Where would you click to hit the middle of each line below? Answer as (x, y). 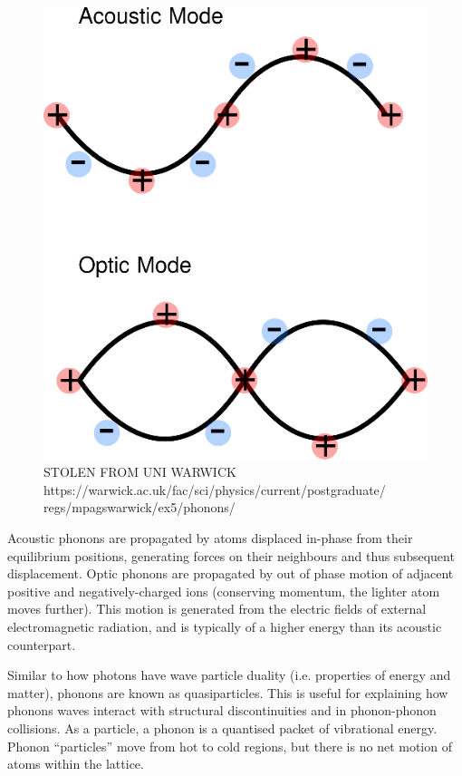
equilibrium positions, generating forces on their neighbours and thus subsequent (231, 555)
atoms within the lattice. (76, 764)
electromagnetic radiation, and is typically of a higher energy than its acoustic (225, 626)
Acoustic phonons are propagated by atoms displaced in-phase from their (210, 537)
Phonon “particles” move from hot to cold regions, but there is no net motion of (230, 746)
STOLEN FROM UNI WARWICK (140, 472)
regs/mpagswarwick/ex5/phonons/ (140, 507)
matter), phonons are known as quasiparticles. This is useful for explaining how (228, 692)
